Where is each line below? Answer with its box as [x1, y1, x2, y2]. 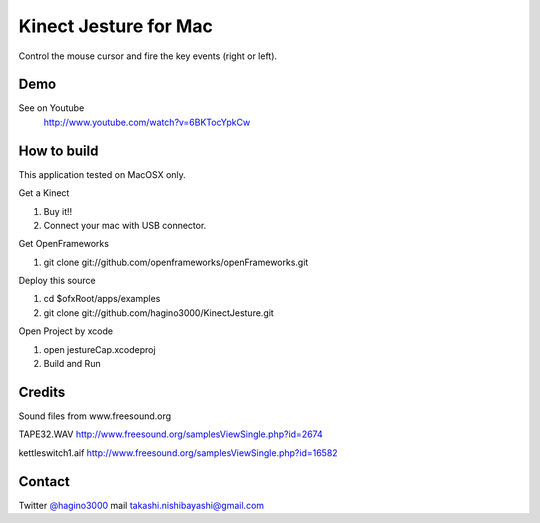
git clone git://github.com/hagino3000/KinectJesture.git [43, 306, 274, 319]
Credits [18, 383, 66, 400]
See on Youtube [18, 102, 85, 114]
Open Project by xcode [18, 325, 114, 337]
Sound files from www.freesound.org [18, 410, 172, 422]
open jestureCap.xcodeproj [43, 343, 156, 355]
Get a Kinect [18, 187, 70, 199]
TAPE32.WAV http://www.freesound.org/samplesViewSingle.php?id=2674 [18, 428, 324, 440]
